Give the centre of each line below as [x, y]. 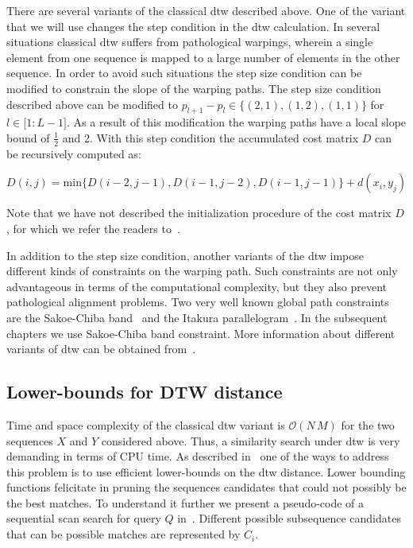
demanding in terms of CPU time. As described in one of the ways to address [198, 456]
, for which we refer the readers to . [93, 228]
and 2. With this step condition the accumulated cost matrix [210, 137]
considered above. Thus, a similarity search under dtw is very [251, 440]
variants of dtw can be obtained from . [101, 349]
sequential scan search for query [84, 518]
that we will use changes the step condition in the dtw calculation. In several [193, 26]
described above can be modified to [92, 104]
